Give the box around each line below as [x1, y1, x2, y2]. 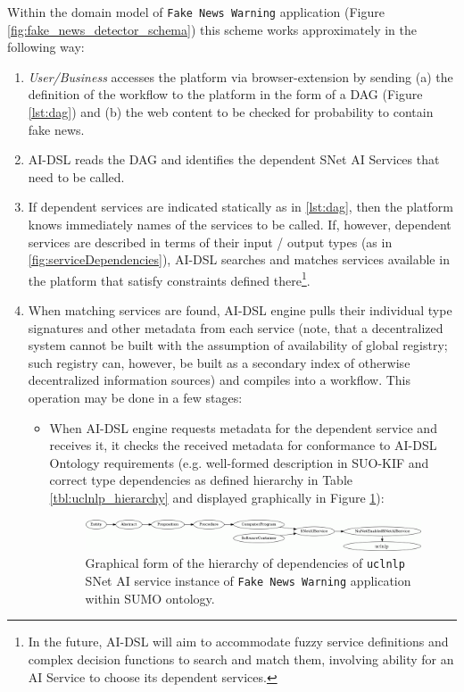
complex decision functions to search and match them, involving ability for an [28, 649, 454, 668]
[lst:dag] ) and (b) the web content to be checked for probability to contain [28, 103, 434, 121]
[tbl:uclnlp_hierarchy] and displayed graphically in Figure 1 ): [49, 488, 385, 506]
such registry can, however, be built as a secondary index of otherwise [28, 353, 410, 371]
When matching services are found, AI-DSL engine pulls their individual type [28, 301, 452, 320]
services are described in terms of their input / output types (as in [28, 232, 393, 251]
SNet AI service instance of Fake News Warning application [85, 571, 411, 590]
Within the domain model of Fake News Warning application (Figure [7, 3, 385, 21]
